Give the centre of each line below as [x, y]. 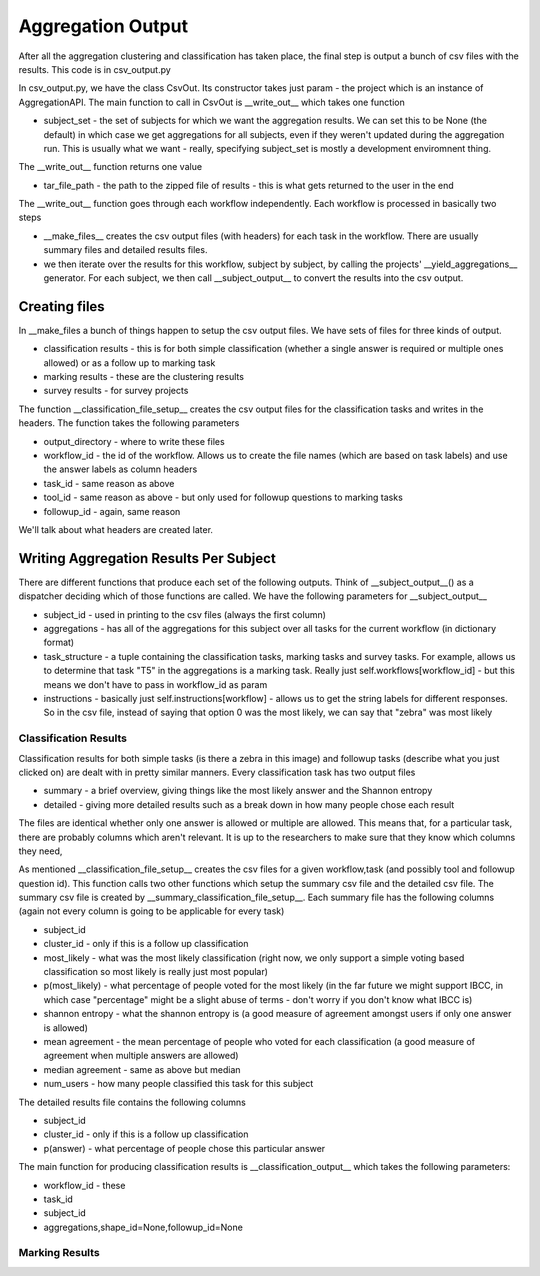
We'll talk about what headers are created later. [116, 529]
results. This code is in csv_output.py [95, 69]
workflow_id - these [84, 1185]
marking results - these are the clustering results [144, 377]
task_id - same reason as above [109, 483]
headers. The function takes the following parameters [129, 423]
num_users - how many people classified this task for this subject [178, 1084]
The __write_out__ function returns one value [110, 167]
